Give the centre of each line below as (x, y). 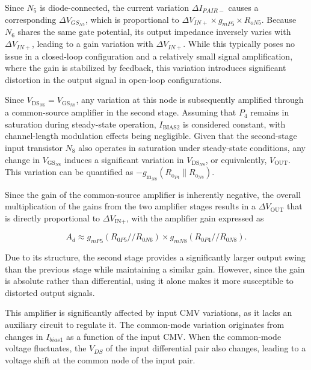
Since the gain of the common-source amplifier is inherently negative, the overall (153, 194)
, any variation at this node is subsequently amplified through (190, 100)
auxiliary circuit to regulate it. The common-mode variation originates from (145, 324)
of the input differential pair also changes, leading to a (206, 348)
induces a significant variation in (124, 159)
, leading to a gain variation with (92, 44)
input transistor (34, 147)
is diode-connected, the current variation (115, 7)
